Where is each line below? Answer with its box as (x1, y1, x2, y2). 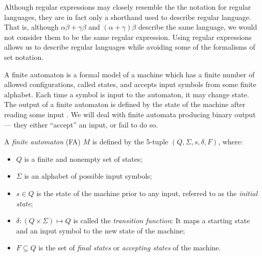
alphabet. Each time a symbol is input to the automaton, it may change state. (4, 89, 249, 99)
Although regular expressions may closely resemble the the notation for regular (4, 2, 251, 12)
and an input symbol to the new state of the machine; (16, 225, 185, 236)
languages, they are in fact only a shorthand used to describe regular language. (4, 11, 251, 22)
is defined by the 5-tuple (92, 136, 169, 147)
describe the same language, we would (138, 22, 257, 32)
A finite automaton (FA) (4, 136, 81, 147)
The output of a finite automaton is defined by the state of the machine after (4, 99, 246, 110)
